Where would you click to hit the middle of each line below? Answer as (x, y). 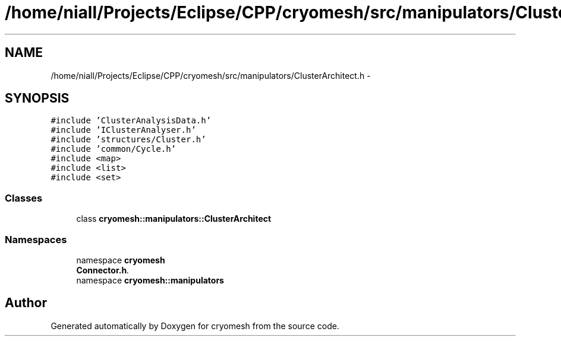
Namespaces (36, 239)
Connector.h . (103, 270)
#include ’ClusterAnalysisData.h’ (131, 121)
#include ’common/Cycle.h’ (114, 149)
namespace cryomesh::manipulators (150, 280)
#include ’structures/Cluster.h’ (128, 140)
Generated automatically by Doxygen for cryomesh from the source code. (195, 326)
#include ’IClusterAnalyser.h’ (123, 130)
